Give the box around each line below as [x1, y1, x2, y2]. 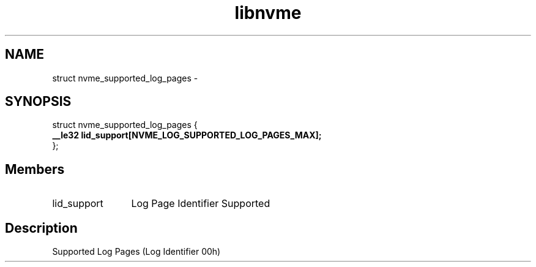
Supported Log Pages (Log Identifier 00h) [52, 246, 221, 257]
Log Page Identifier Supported [131, 197, 270, 210]
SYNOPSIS [5, 94, 72, 110]
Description [5, 220, 78, 236]
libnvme [234, 2, 302, 23]
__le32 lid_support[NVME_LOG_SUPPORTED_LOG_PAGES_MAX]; [52, 130, 322, 141]
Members [5, 161, 65, 177]
